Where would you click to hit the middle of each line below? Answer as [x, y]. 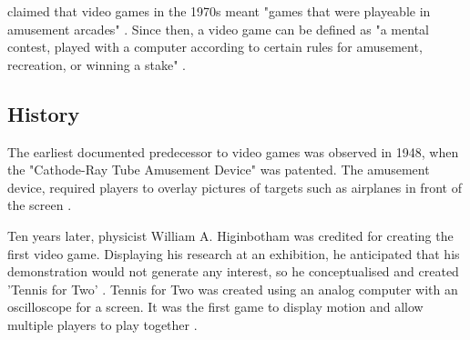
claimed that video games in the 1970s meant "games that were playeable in [219, 11]
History [44, 113]
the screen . [40, 205]
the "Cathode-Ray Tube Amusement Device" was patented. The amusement [219, 170]
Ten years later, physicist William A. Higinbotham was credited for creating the [230, 235]
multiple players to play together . [102, 324]
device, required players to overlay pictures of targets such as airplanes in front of [235, 187]
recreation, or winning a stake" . [97, 64]
